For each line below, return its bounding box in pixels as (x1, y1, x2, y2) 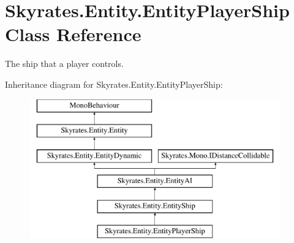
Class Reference (5, 21, 141, 47)
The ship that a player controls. (5, 57, 124, 70)
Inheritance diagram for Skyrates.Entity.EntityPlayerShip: (5, 77, 223, 90)
